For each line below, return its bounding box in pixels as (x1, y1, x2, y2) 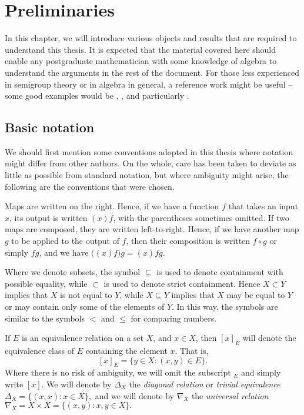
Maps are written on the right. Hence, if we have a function (5, 200, 219, 212)
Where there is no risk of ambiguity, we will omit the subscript (5, 366, 231, 379)
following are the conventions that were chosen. (5, 180, 175, 192)
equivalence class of (5, 344, 74, 356)
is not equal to (60, 289, 112, 301)
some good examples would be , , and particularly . (5, 89, 189, 102)
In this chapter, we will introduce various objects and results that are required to (5, 32, 297, 44)
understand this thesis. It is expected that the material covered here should (5, 43, 276, 55)
